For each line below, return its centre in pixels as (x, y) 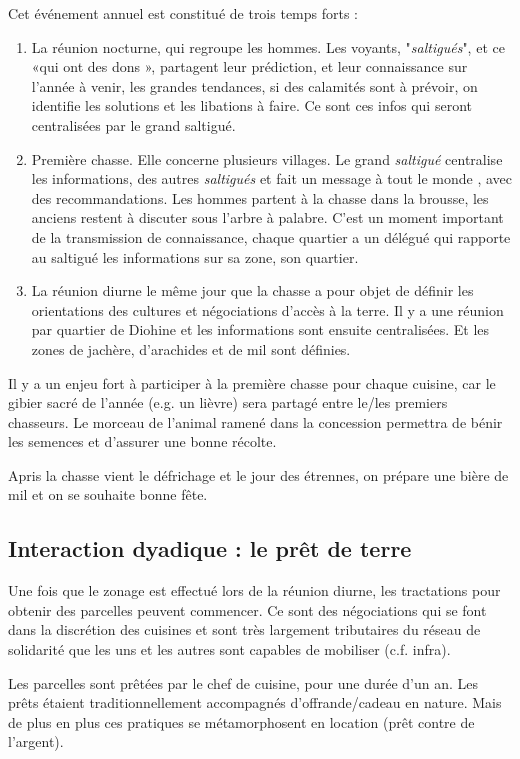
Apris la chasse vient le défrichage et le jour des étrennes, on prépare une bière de (258, 474)
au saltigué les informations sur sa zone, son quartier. (195, 256)
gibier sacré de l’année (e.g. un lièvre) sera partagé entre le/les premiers (228, 402)
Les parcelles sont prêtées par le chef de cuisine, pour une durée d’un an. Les (243, 682)
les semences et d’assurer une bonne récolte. (142, 441)
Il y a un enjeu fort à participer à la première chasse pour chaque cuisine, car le (252, 382)
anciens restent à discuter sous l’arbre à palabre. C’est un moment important (267, 217)
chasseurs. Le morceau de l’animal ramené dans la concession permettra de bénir (255, 421)
